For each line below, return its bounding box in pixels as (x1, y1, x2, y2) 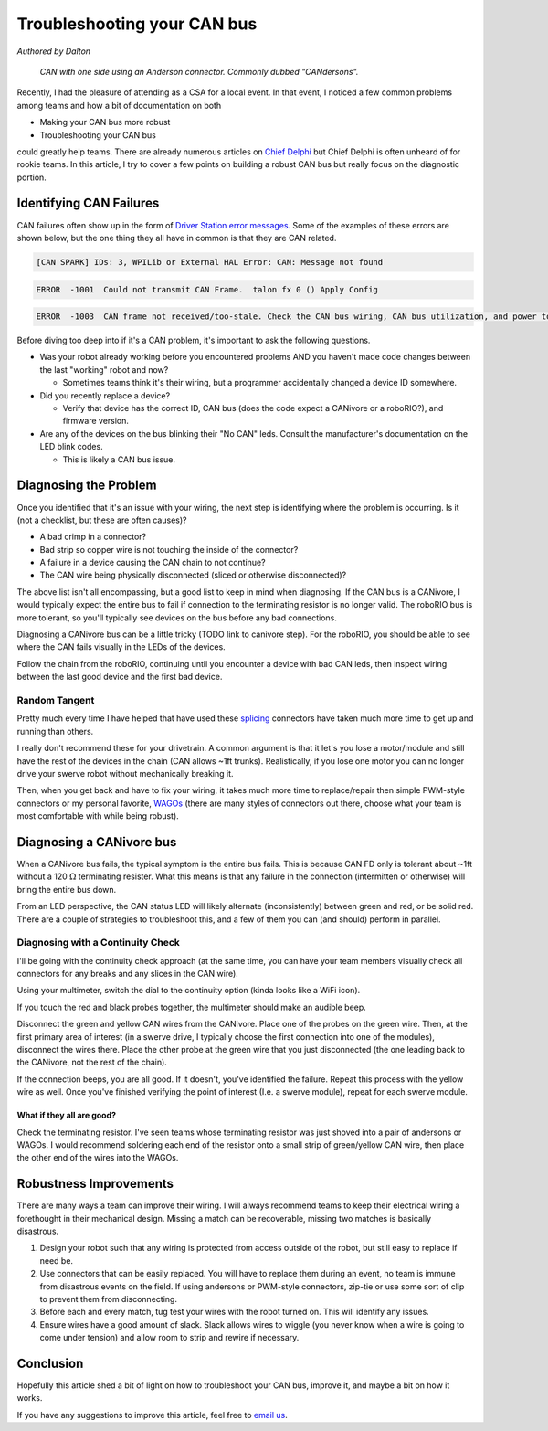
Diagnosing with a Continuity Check (16, 937, 180, 949)
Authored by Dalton (16, 46, 91, 57)
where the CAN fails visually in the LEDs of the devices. (16, 641, 226, 652)
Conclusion (16, 1356, 84, 1371)
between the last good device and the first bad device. (16, 672, 223, 683)
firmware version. (62, 416, 130, 427)
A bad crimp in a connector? (39, 531, 147, 543)
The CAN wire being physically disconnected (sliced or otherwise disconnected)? (39, 569, 347, 580)
